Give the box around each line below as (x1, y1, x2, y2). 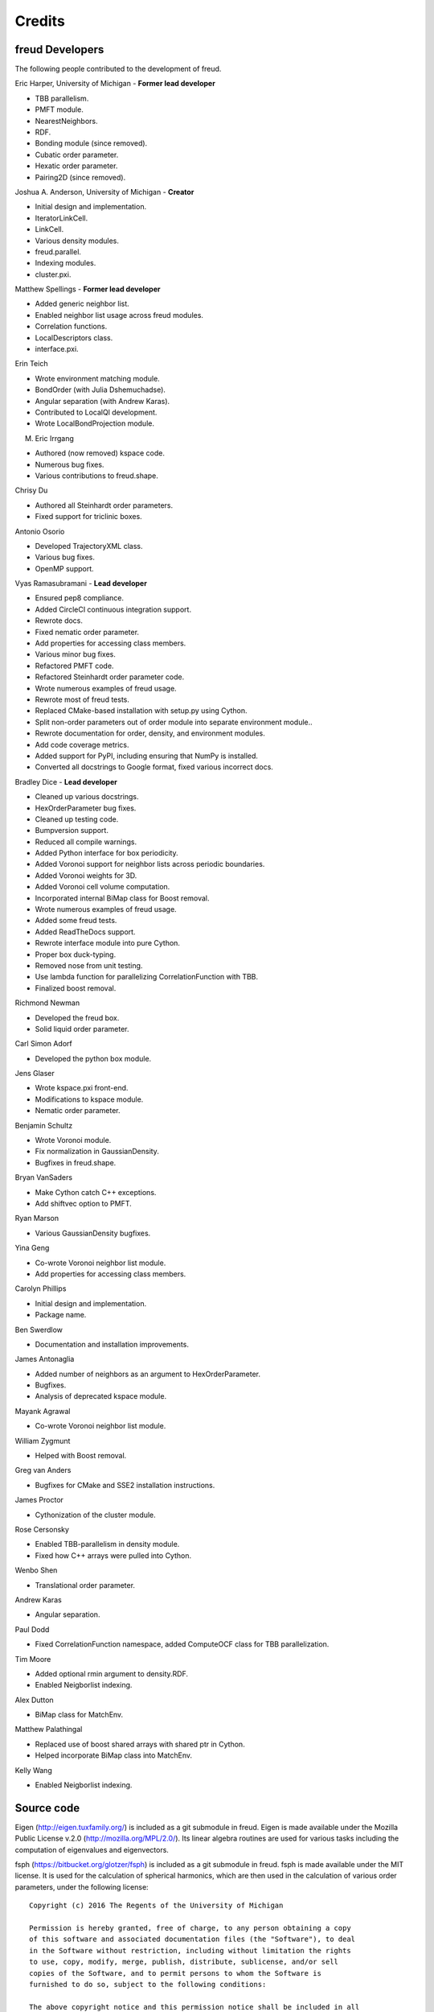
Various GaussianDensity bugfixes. (35, 1228, 151, 1238)
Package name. (35, 1310, 87, 1320)
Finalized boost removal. (35, 983, 117, 993)
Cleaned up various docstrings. (35, 792, 139, 802)
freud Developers (14, 43, 104, 56)
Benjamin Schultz (14, 1120, 73, 1130)
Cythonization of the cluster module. (35, 1510, 156, 1519)
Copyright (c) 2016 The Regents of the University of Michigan (29, 1901, 284, 1911)
